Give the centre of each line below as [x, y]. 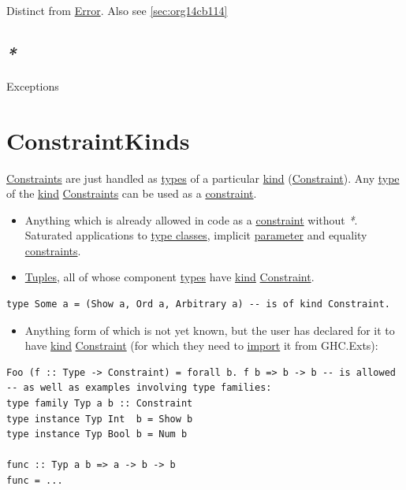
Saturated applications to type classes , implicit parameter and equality [196, 235]
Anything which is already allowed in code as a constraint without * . [191, 219]
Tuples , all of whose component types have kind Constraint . [169, 277]
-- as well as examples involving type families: [139, 388]
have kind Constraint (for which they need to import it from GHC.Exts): [201, 345]
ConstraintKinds [98, 140]
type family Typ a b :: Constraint [100, 404]
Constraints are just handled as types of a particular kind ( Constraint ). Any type [203, 178]
